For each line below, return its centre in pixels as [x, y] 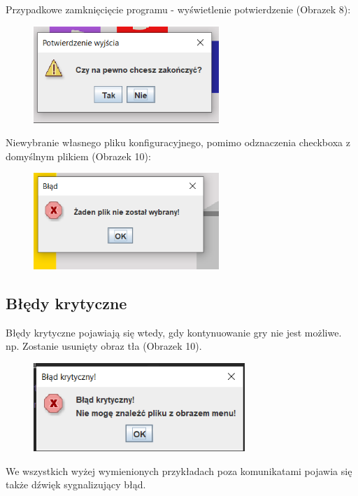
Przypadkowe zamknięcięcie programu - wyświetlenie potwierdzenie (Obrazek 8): [178, 9]
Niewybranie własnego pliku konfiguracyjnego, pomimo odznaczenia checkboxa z [178, 142]
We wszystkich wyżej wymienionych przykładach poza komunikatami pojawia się [179, 470]
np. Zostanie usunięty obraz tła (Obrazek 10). [104, 346]
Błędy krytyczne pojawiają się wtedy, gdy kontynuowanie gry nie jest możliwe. [174, 332]
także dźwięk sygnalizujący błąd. [76, 484]
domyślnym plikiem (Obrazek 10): [78, 156]
